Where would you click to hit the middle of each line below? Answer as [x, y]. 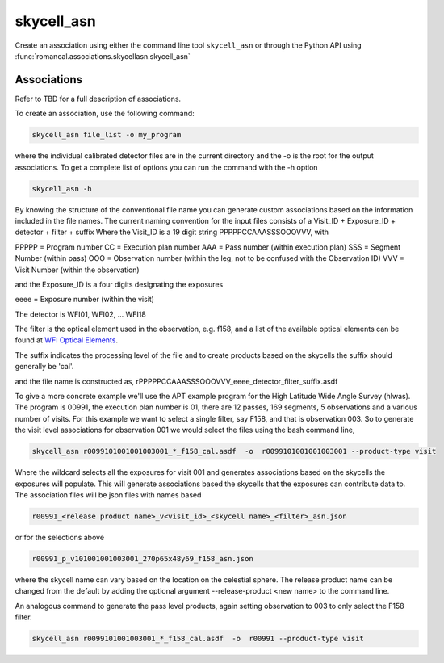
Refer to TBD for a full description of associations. [98, 99]
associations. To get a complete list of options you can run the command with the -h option [166, 167]
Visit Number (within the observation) [77, 270]
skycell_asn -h [62, 189]
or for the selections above [60, 537]
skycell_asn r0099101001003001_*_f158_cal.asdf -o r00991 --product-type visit [198, 639]
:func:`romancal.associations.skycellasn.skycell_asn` [103, 56]
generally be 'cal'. [44, 367]
